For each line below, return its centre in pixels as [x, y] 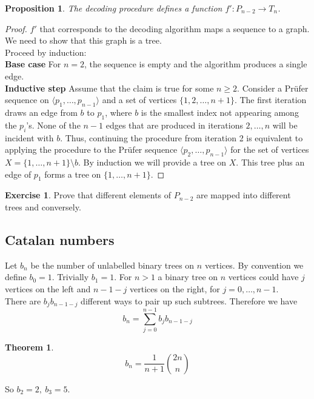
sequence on [27, 100]
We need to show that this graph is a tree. [83, 40]
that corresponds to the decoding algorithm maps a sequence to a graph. [175, 28]
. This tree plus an [270, 162]
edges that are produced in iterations [174, 125]
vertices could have [263, 277]
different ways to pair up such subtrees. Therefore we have [189, 300]
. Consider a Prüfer [273, 88]
